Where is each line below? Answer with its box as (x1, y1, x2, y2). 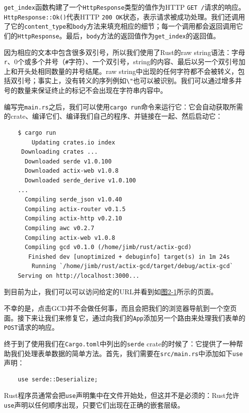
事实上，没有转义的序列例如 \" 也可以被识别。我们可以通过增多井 (37, 75, 242, 86)
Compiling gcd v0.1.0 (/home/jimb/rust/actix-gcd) (24, 244, 192, 251)
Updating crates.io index (32, 139, 116, 146)
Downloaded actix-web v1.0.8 (24, 167, 119, 175)
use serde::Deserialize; (17, 376, 98, 383)
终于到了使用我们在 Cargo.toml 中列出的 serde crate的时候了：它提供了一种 (4, 338, 236, 348)
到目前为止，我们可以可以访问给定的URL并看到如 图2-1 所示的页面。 (4, 287, 218, 297)
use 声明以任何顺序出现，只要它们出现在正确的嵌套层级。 (4, 400, 184, 410)
